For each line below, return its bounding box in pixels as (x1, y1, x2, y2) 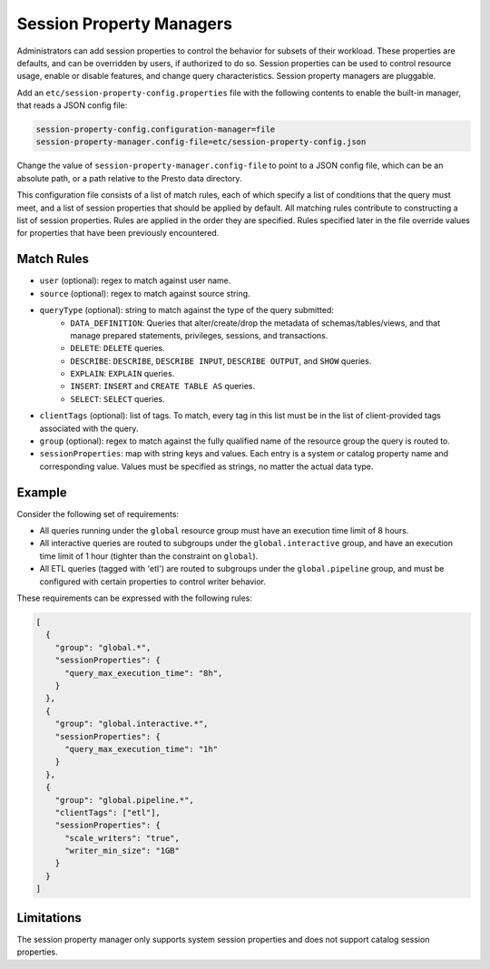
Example (16, 484, 67, 500)
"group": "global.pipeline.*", (54, 795, 194, 805)
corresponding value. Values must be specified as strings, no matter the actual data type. (39, 461, 374, 472)
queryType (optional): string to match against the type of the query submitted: (39, 305, 335, 316)
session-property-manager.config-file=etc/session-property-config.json (35, 137, 367, 147)
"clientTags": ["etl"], (54, 807, 161, 817)
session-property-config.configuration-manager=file (35, 124, 276, 135)
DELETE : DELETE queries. (70, 343, 165, 354)
